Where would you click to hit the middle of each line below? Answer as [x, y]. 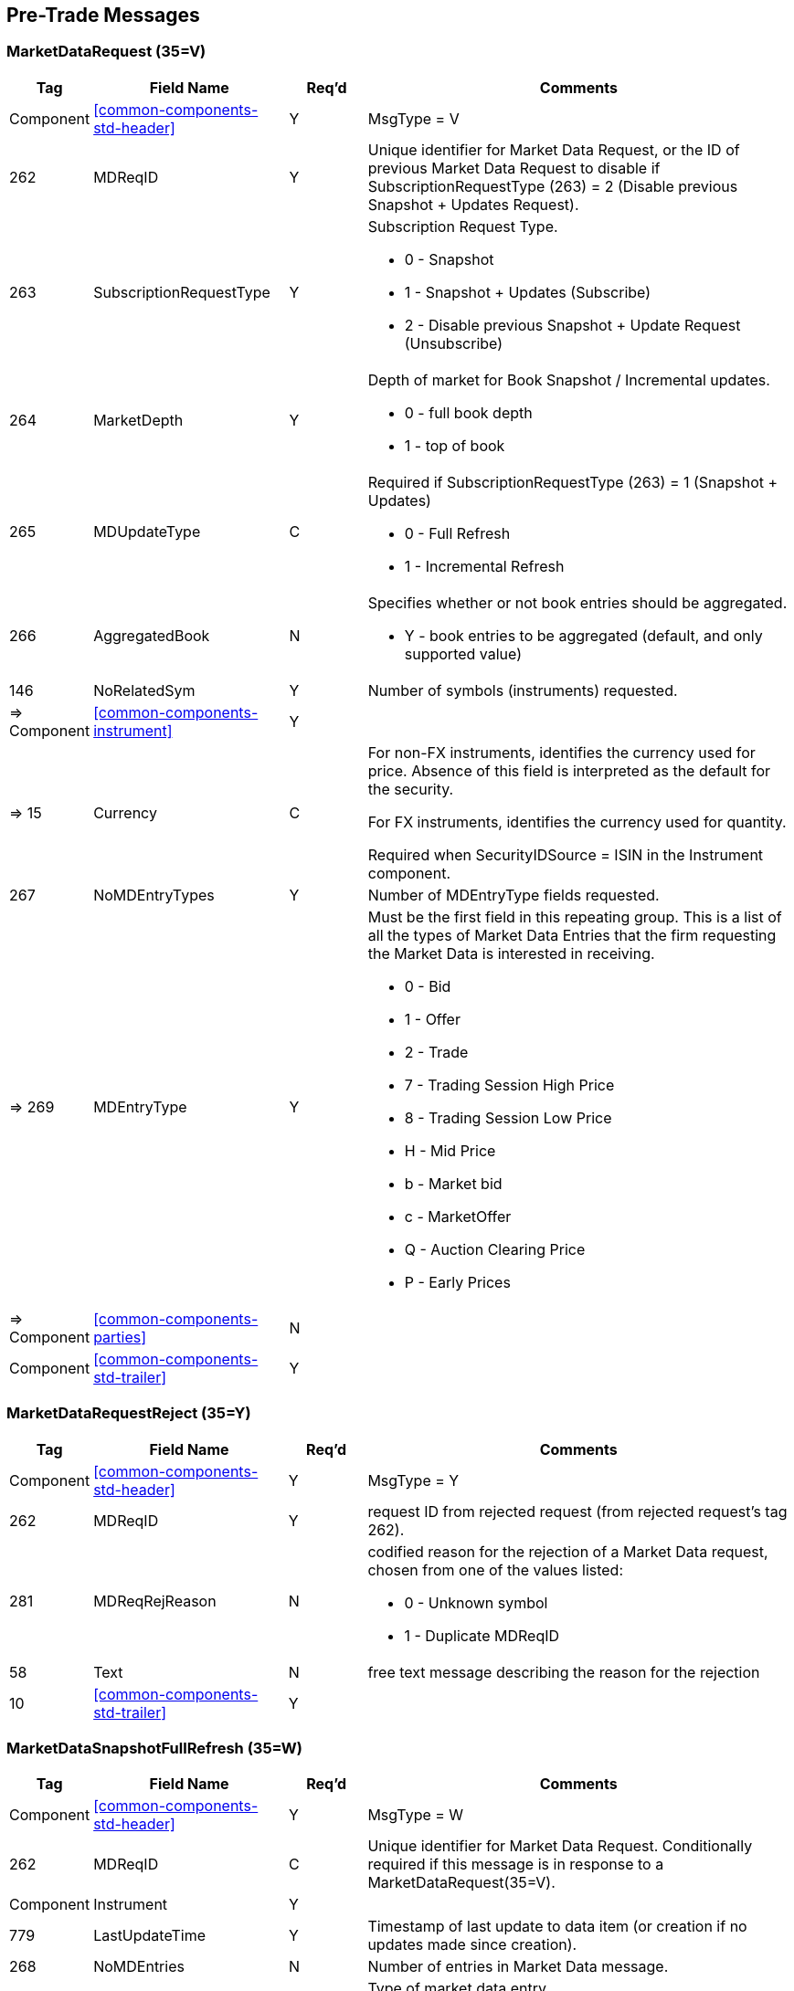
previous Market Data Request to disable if [514, 168]
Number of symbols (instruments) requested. [523, 690]
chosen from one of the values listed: [496, 1570]
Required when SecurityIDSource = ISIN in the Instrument [566, 854]
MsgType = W [416, 1815]
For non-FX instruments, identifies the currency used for [561, 752]
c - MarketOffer [458, 1216]
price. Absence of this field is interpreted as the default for [569, 770]
